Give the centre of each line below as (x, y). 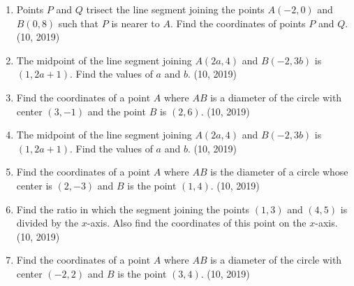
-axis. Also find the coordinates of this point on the (197, 223)
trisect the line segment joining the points (175, 9)
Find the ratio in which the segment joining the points (133, 209)
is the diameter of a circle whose (279, 172)
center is (34, 185)
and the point (117, 111)
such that (79, 23)
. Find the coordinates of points (238, 23)
